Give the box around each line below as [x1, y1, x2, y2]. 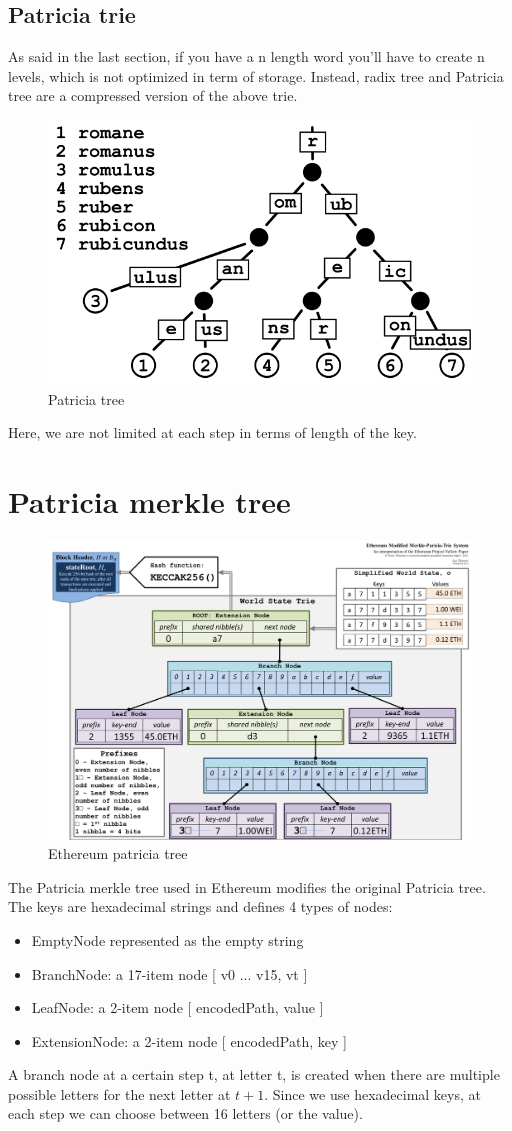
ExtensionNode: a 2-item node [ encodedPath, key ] [31, 1030, 347, 1051]
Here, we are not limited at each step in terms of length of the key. [8, 422, 417, 443]
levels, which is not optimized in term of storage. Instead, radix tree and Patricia [8, 65, 504, 86]
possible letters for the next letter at [8, 1083, 231, 1104]
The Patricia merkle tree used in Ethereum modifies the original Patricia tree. [8, 876, 486, 897]
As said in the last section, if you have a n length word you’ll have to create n [8, 46, 485, 67]
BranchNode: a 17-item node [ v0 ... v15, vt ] [31, 963, 308, 984]
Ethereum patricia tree [48, 843, 188, 864]
